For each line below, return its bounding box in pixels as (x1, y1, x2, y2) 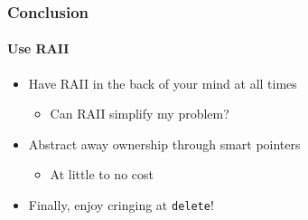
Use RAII (7, 39, 70, 58)
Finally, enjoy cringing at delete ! (28, 196, 214, 215)
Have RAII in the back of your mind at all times (28, 73, 297, 92)
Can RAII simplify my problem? (50, 104, 229, 123)
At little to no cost (50, 165, 154, 184)
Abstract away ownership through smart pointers (28, 134, 301, 153)
